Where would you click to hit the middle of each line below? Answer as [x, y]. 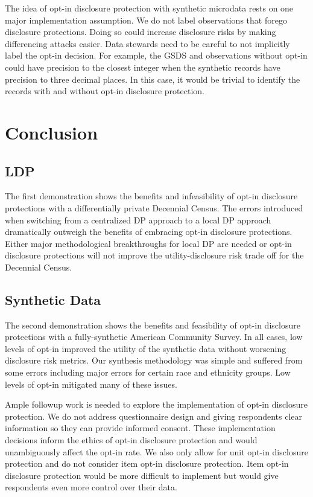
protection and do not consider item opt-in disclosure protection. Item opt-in [147, 463]
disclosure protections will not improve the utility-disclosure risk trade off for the [154, 255]
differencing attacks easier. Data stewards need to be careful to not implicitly [147, 43]
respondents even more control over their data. [91, 487]
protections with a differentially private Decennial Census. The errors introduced [154, 207]
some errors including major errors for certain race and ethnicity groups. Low [148, 372]
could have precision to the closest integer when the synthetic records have [143, 67]
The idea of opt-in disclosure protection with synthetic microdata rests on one [149, 8]
